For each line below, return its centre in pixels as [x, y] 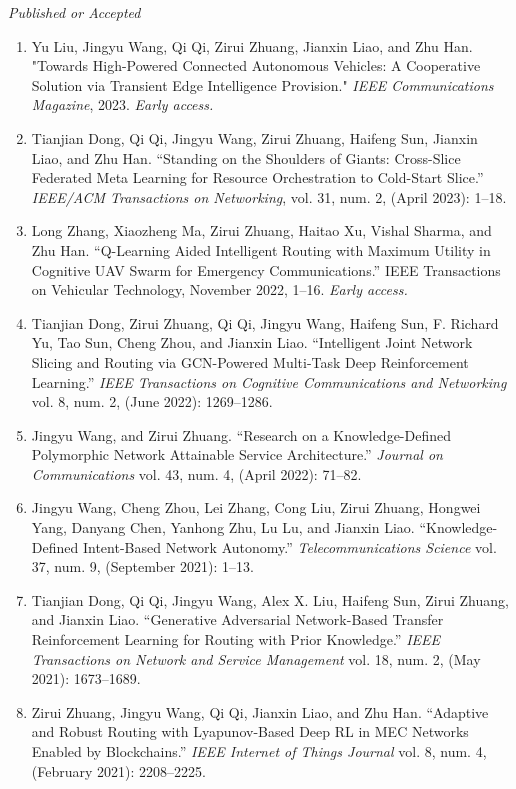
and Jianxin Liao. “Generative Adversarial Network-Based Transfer [237, 619]
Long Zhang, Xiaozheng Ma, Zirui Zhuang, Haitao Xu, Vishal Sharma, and [261, 230]
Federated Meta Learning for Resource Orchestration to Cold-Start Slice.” [257, 177]
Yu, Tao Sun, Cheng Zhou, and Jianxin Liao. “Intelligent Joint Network [252, 342]
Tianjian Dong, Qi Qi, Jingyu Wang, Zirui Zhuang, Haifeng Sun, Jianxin [254, 137]
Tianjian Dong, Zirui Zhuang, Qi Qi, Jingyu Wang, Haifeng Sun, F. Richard [265, 322]
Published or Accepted [74, 12]
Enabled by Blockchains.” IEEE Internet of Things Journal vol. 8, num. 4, [259, 751]
